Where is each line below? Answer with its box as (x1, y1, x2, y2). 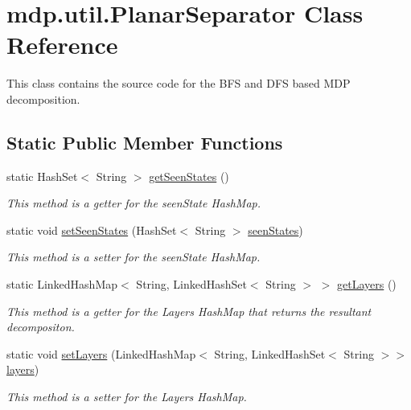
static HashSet (6, 167, 78, 184)
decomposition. (6, 90, 80, 107)
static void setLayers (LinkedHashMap (6, 345, 196, 362)
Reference (6, 28, 118, 61)
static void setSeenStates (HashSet (6, 221, 177, 238)
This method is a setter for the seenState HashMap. (6, 248, 261, 265)
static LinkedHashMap (6, 276, 118, 293)
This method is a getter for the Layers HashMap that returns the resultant (6, 302, 372, 319)
